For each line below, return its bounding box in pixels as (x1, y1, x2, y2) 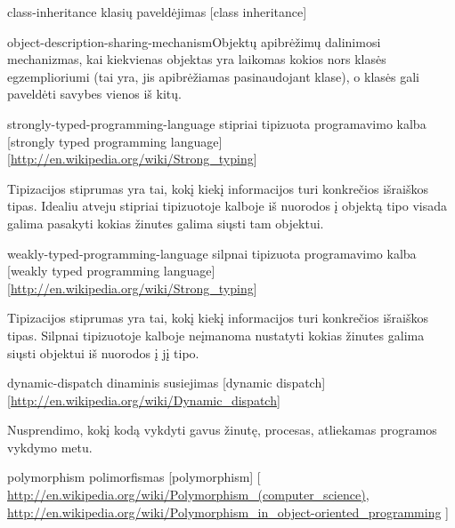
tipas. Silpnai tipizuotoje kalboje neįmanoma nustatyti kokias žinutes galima (7, 325, 425, 344)
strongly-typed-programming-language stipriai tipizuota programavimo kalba (7, 114, 427, 132)
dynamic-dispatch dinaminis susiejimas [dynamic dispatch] (7, 373, 326, 392)
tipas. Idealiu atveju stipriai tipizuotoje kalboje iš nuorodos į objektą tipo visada (7, 196, 448, 215)
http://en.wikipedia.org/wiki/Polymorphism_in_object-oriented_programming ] (7, 502, 450, 521)
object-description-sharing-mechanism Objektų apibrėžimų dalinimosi (7, 32, 381, 51)
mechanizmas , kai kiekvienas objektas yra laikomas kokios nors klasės (7, 50, 386, 68)
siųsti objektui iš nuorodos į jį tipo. (7, 343, 199, 362)
